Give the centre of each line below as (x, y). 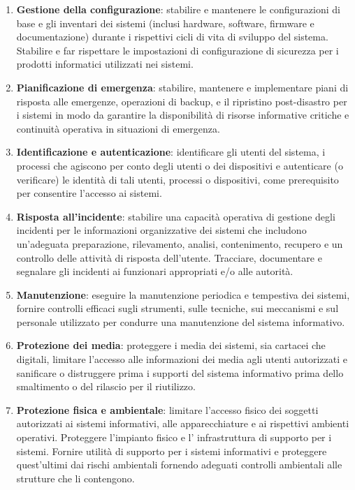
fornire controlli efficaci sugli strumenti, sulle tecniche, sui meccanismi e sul (177, 308)
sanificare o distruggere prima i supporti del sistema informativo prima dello (180, 372)
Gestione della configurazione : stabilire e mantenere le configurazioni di (178, 9)
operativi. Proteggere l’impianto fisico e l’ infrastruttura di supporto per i (174, 437)
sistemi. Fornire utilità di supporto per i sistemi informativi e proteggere (172, 451)
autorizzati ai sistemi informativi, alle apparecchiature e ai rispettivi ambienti (183, 423)
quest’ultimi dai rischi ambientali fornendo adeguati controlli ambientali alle (179, 465)
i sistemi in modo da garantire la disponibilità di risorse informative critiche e (183, 115)
